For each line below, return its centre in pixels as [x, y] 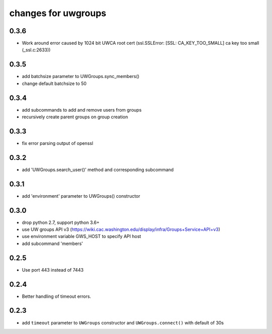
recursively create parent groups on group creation [75, 117]
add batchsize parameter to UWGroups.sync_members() [81, 76]
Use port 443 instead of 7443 [53, 270]
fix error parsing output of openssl [57, 143]
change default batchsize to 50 [54, 83]
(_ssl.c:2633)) [36, 50]
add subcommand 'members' [52, 243]
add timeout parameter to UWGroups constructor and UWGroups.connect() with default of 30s [123, 322]
